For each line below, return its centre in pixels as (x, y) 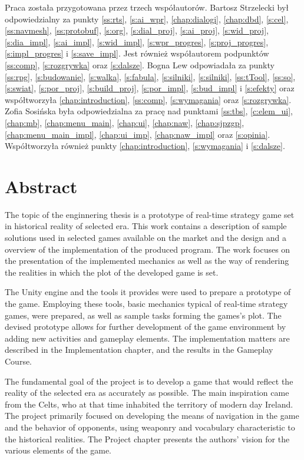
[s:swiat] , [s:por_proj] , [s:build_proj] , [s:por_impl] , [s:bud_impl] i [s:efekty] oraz (150, 88)
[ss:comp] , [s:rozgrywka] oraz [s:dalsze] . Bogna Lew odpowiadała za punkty (140, 64)
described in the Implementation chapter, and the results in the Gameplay (139, 350)
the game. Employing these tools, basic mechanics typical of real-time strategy (146, 303)
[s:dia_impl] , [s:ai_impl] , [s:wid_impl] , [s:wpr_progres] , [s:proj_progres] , (137, 42)
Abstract (41, 186)
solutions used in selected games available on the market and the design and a (146, 238)
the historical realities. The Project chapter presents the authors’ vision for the (147, 439)
